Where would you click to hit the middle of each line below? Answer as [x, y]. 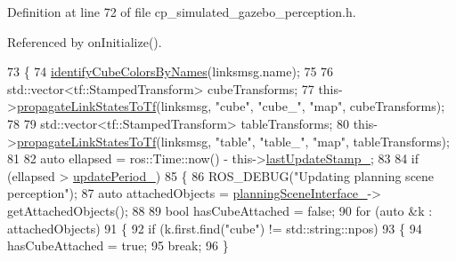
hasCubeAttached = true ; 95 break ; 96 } [118, 245]
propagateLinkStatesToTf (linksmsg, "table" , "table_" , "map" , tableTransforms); [233, 141]
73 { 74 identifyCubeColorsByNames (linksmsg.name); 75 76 [171, 71]
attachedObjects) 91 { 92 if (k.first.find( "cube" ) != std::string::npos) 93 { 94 [215, 228]
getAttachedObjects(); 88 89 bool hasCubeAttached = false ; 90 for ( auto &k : [220, 210]
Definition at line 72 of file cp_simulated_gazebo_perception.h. [182, 12]
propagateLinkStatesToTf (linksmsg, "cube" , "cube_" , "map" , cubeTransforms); [231, 106]
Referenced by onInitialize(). [85, 41]
